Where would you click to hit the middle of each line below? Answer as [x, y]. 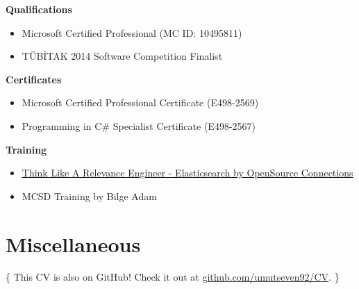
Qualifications [39, 9]
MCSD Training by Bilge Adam [89, 196]
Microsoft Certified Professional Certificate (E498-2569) [140, 102]
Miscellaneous [73, 243]
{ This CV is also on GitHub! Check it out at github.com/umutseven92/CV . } [173, 277]
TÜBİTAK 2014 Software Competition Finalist [122, 56]
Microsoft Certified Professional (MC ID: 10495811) [132, 32]
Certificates [34, 79]
